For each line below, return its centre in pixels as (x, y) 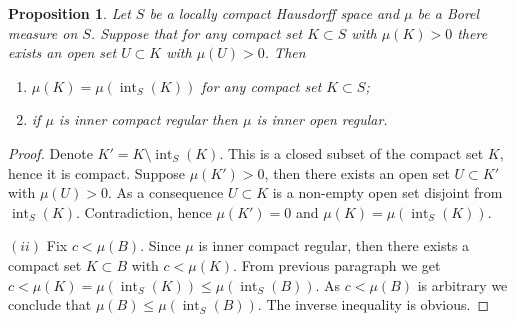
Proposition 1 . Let (69, 13)
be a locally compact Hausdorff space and (274, 13)
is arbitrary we (462, 284)
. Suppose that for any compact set (196, 32)
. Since (160, 245)
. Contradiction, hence (144, 211)
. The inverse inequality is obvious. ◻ (373, 304)
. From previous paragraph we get (337, 264)
